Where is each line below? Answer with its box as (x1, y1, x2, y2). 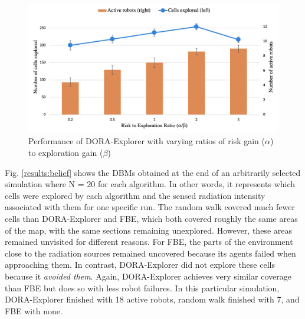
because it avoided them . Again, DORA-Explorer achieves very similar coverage (5, 270, 292, 282)
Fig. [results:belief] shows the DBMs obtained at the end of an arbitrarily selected (5, 166, 301, 178)
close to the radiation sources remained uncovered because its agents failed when (5, 247, 296, 259)
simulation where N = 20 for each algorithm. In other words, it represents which (5, 178, 296, 190)
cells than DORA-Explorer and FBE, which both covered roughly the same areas (5, 212, 298, 224)
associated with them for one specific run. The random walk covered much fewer (5, 201, 295, 213)
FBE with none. (5, 304, 63, 317)
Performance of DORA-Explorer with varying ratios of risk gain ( (28, 135, 265, 147)
